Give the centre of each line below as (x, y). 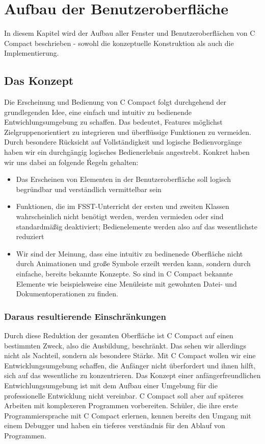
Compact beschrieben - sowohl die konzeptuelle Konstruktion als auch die (119, 43)
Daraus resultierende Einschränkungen (85, 316)
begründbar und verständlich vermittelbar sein (89, 189)
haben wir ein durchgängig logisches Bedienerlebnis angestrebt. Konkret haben (127, 152)
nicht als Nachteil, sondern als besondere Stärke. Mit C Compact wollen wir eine (130, 355)
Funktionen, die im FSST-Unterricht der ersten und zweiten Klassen (123, 206)
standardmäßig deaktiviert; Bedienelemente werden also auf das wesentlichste (137, 226)
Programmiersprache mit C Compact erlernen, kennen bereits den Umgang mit (128, 415)
